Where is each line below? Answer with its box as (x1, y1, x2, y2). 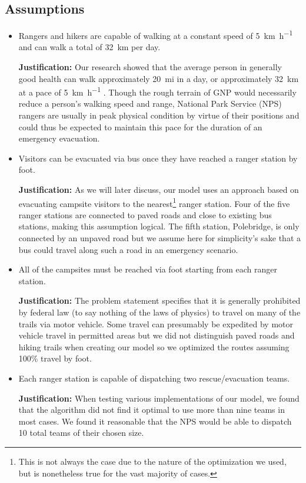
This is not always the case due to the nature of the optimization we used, (18, 455, 287, 467)
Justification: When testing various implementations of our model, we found (18, 392, 300, 404)
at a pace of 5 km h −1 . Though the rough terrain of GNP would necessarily (18, 84, 297, 98)
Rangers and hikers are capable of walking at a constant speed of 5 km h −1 (18, 28, 293, 41)
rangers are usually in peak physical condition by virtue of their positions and (18, 109, 300, 121)
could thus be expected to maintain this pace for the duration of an (18, 120, 262, 133)
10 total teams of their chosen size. (18, 426, 144, 439)
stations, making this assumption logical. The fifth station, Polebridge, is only (18, 220, 300, 232)
